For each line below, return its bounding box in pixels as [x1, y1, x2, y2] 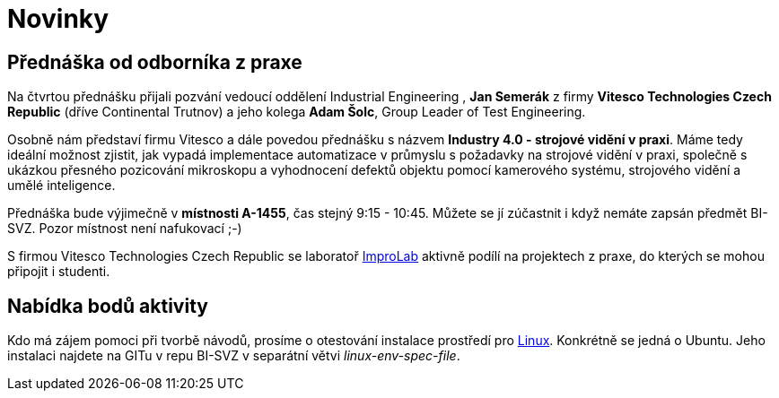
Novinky [7, 4, 109, 34]
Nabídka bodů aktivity [7, 294, 208, 317]
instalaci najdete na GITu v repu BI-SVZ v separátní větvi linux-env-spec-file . [7, 348, 460, 364]
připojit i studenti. [7, 264, 110, 280]
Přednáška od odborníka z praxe [7, 50, 302, 74]
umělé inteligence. [7, 177, 116, 194]
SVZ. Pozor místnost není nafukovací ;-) [7, 221, 242, 237]
